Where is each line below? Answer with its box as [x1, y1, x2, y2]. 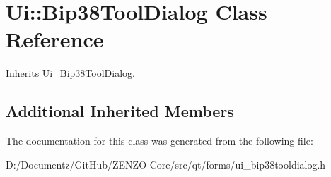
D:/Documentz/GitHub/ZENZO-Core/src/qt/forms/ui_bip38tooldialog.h [6, 157, 326, 171]
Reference [6, 25, 104, 54]
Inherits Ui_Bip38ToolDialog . [6, 66, 135, 80]
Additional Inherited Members [6, 100, 234, 122]
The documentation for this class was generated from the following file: [6, 133, 313, 148]
